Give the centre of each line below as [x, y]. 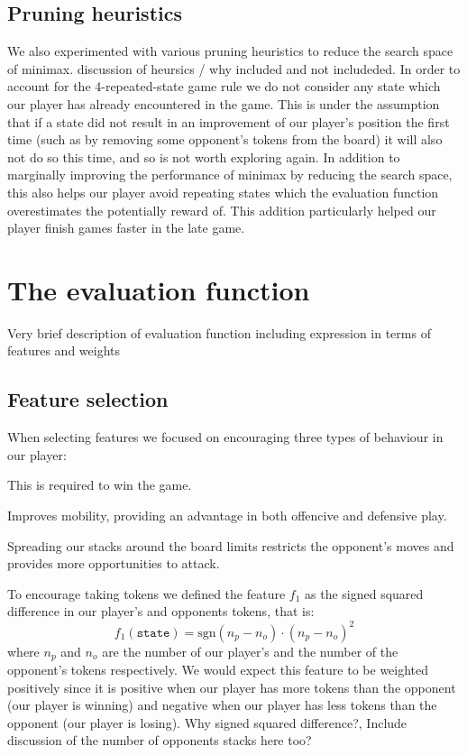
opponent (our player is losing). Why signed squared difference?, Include [207, 722]
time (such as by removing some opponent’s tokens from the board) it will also [225, 139]
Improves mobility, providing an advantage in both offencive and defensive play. [227, 516]
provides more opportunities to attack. [114, 563]
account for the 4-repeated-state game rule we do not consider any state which [224, 86]
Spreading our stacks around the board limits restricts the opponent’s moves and [231, 545]
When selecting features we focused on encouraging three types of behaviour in [225, 437]
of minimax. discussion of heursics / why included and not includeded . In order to [234, 68]
